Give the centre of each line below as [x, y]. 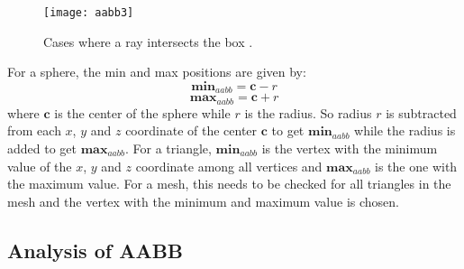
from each [34, 130]
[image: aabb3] [89, 13]
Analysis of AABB [96, 250]
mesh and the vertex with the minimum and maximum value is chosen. [204, 201]
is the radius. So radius [308, 112]
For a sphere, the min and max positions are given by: [157, 72]
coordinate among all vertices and [229, 166]
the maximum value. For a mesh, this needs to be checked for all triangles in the [229, 184]
